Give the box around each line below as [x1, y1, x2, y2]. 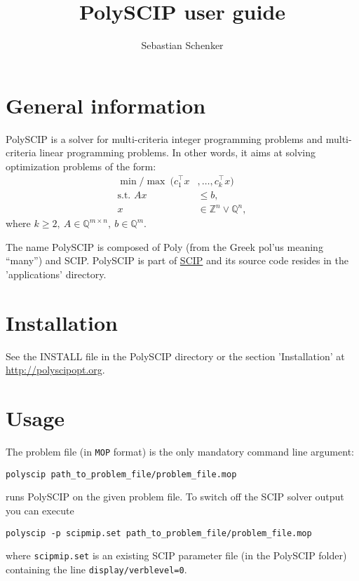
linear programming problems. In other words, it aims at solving [39, 145, 316, 160]
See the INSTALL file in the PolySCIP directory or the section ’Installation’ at [6, 348, 345, 363]
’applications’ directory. [6, 267, 107, 282]
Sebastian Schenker [141, 38, 224, 53]
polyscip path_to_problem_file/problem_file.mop [6, 469, 237, 479]
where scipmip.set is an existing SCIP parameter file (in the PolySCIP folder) [6, 548, 347, 563]
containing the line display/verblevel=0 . [6, 561, 187, 576]
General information [6, 90, 206, 119]
